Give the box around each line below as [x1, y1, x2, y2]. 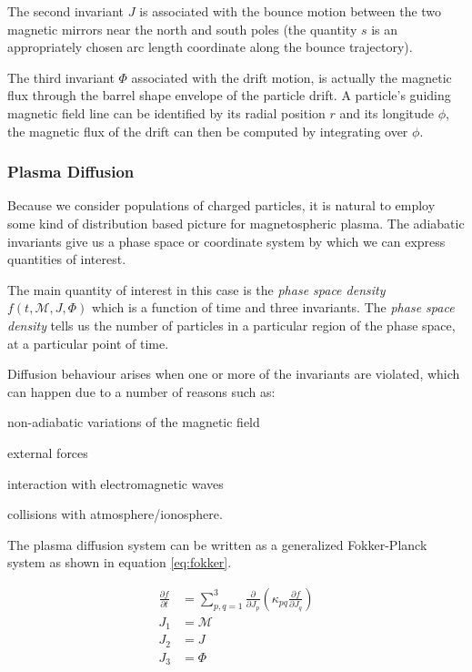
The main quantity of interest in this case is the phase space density [7, 280, 386, 299]
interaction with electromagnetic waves [7, 473, 224, 493]
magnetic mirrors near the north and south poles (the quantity [7, 19, 357, 38]
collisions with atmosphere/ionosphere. [7, 504, 223, 524]
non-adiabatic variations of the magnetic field [7, 412, 260, 432]
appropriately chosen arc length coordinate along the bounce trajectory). [7, 37, 413, 56]
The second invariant [7, 2, 125, 20]
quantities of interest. [7, 249, 126, 269]
